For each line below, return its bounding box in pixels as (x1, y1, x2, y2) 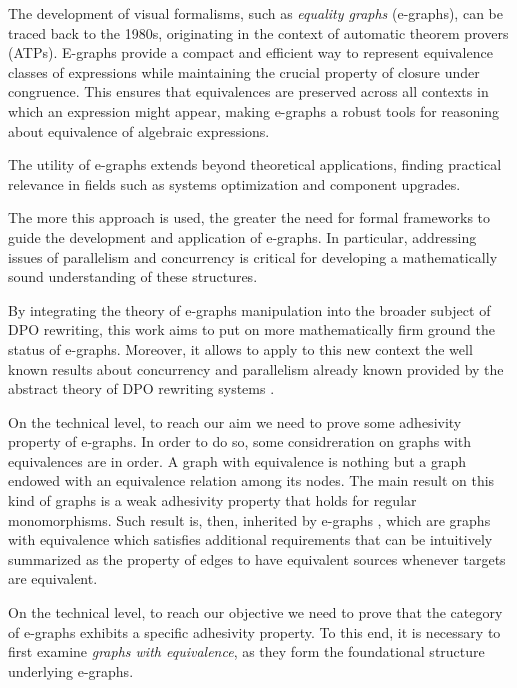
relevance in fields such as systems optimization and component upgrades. (8, 173, 461, 194)
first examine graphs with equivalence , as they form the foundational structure (8, 641, 485, 662)
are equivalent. (8, 568, 98, 589)
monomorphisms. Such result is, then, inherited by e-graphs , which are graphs (8, 509, 491, 530)
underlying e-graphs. (8, 660, 134, 681)
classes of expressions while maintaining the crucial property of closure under (8, 61, 480, 82)
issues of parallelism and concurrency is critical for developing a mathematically (8, 246, 498, 267)
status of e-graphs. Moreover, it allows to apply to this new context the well (8, 338, 473, 359)
